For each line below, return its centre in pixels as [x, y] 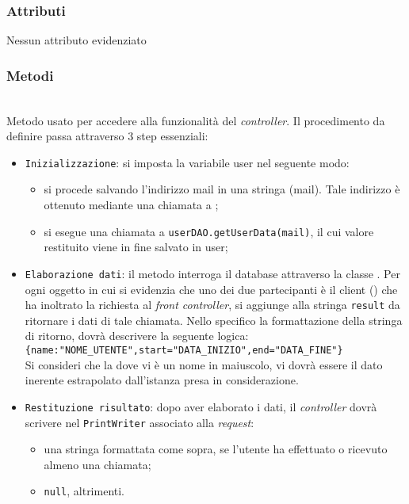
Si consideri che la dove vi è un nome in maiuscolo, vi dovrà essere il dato [204, 364]
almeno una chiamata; [97, 464]
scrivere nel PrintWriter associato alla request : [140, 422]
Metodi [30, 75]
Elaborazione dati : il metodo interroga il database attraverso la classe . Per [212, 273]
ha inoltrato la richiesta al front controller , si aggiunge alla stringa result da [212, 305]
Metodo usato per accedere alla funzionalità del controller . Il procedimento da [196, 120]
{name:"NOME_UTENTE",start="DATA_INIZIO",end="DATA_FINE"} [184, 350]
